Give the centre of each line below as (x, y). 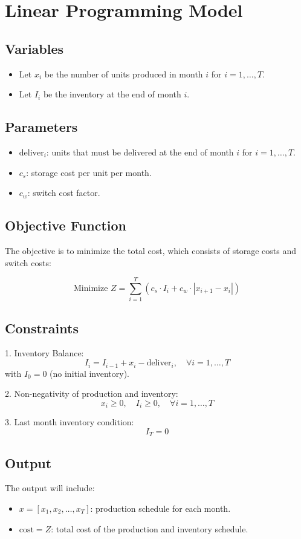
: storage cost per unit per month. (89, 172)
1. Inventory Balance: (44, 353)
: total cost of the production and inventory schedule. (150, 528)
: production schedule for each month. (160, 508)
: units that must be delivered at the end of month (140, 152)
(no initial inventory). (89, 373)
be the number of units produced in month (124, 73)
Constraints (42, 328)
